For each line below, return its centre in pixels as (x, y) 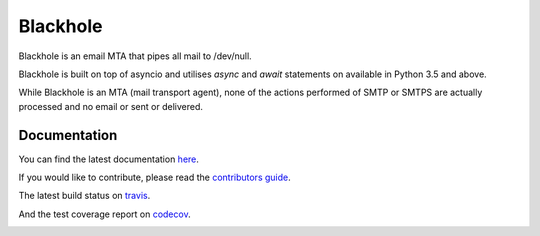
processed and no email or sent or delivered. (111, 106)
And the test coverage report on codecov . (104, 214)
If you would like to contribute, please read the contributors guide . (155, 177)
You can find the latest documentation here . (109, 159)
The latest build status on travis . (84, 196)
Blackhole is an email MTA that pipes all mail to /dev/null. (135, 56)
